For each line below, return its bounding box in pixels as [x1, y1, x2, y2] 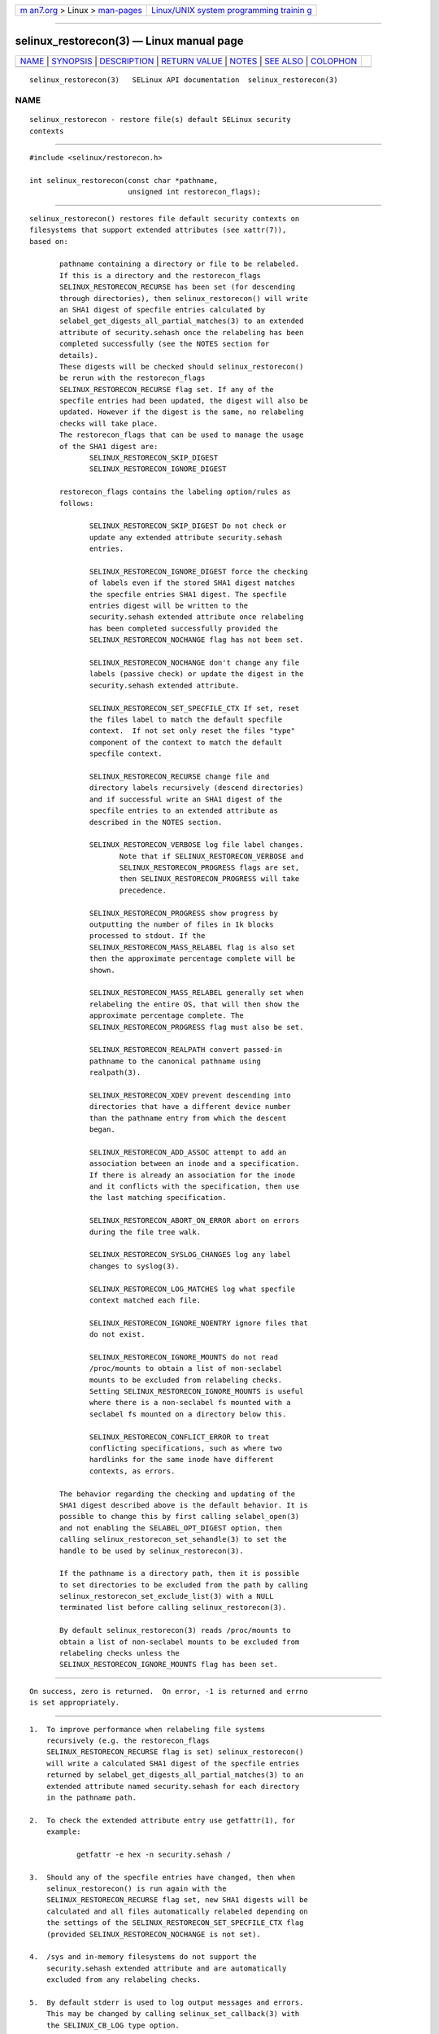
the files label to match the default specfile [89, 715, 283, 724]
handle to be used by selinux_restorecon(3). [59, 1546, 244, 1556]
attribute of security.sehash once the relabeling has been [59, 328, 304, 337]
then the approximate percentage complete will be [89, 954, 296, 963]
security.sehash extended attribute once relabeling [89, 613, 304, 622]
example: [46, 1827, 81, 1836]
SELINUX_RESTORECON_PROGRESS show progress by [89, 908, 278, 918]
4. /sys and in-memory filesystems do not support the [29, 1953, 257, 1962]
